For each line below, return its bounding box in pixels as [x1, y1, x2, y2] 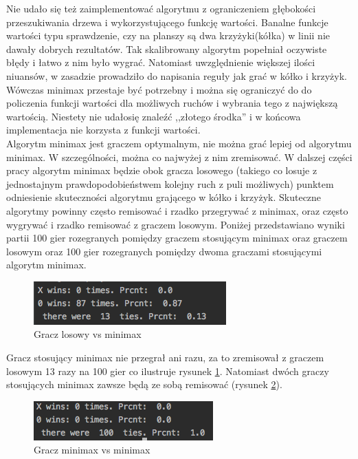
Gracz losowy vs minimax [34, 327, 142, 341]
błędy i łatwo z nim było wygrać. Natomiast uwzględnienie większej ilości [6, 55, 315, 70]
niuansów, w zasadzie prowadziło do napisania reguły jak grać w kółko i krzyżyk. [6, 68, 347, 83]
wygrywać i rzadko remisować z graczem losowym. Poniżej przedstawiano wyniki [6, 217, 345, 231]
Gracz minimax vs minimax [34, 442, 150, 457]
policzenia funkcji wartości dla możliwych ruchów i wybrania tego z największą [6, 96, 338, 110]
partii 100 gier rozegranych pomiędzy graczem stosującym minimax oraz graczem [6, 231, 348, 245]
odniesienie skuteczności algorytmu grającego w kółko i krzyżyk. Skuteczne [6, 190, 322, 204]
